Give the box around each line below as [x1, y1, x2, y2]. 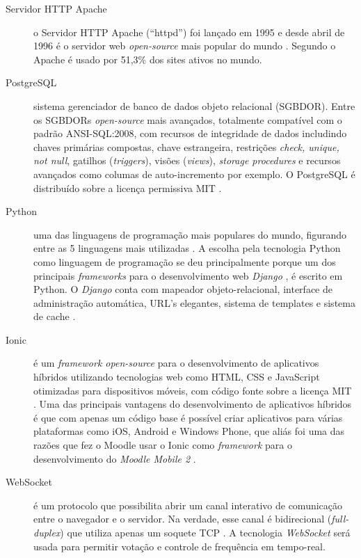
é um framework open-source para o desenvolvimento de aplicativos [33, 356, 319, 370]
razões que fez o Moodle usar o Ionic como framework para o [33, 438, 292, 452]
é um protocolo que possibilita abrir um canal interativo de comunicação [33, 497, 343, 512]
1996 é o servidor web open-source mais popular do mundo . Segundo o [33, 38, 336, 53]
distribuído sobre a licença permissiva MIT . [33, 180, 222, 195]
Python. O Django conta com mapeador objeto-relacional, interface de [33, 282, 332, 296]
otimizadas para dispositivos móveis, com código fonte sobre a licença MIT [33, 383, 352, 397]
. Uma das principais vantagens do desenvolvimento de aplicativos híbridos [33, 397, 352, 411]
